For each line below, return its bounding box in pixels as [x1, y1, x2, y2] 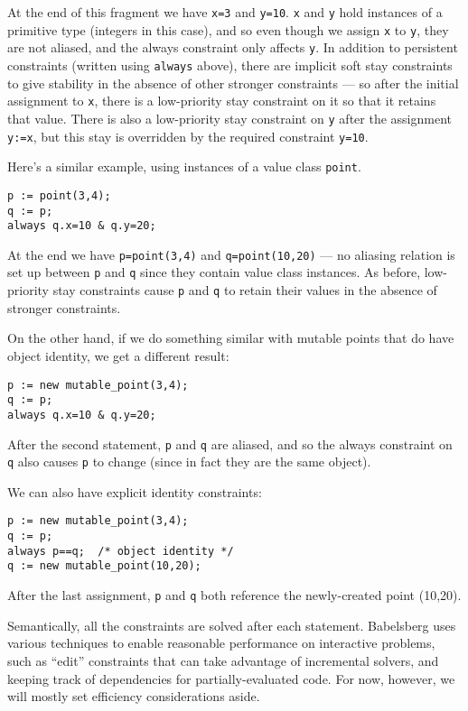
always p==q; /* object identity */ [7, 544, 234, 558]
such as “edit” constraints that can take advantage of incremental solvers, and [7, 651, 439, 669]
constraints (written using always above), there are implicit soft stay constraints [7, 55, 453, 74]
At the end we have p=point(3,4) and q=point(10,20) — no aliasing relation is [7, 245, 455, 263]
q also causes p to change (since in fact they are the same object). [7, 452, 371, 471]
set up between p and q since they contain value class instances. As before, [7, 263, 421, 282]
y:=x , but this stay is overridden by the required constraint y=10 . [7, 126, 369, 145]
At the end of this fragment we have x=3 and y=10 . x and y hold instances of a [7, 3, 443, 21]
